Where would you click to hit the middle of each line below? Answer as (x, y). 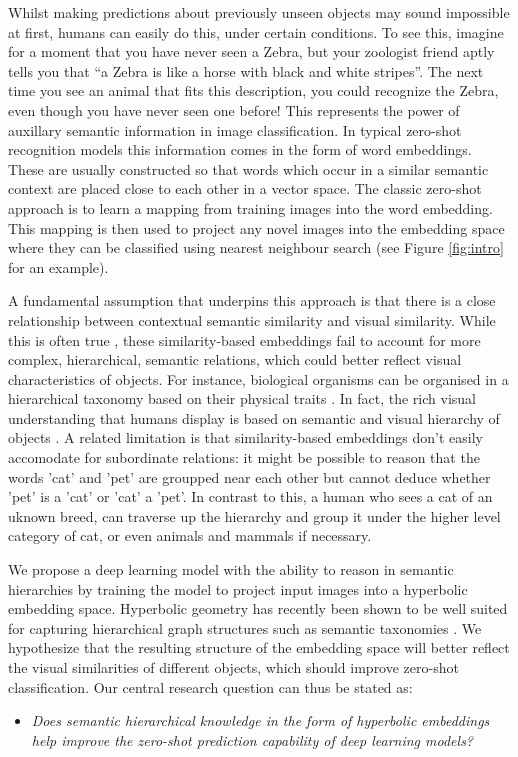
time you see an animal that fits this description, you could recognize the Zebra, (253, 90)
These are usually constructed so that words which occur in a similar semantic (248, 168)
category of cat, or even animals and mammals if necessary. (190, 535)
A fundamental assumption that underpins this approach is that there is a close (252, 300)
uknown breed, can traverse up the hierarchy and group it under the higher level (254, 515)
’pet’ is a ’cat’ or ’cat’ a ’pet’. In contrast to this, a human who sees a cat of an (250, 496)
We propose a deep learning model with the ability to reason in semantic (231, 569)
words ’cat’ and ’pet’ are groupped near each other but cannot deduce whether (249, 476)
